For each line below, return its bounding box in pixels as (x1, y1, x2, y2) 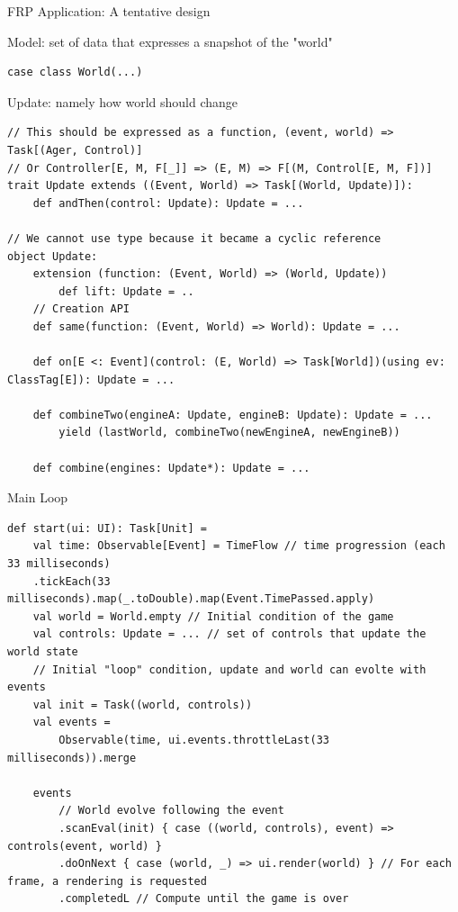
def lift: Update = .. (58, 284, 194, 298)
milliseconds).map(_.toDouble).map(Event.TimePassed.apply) (7, 592, 375, 606)
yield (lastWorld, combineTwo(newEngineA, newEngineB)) (58, 426, 400, 439)
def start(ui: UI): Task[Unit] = (7, 521, 207, 535)
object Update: (7, 249, 98, 263)
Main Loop (7, 488, 68, 507)
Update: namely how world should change (7, 92, 238, 111)
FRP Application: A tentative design (7, 2, 211, 20)
